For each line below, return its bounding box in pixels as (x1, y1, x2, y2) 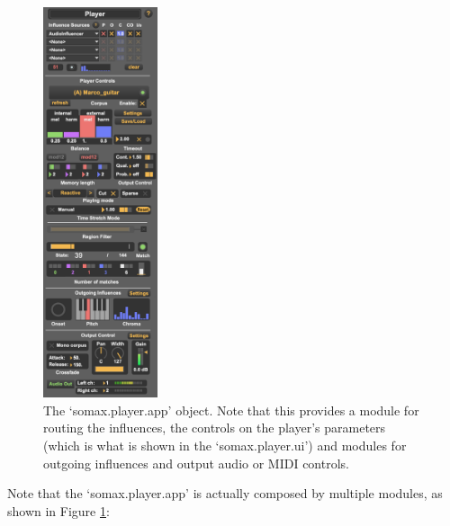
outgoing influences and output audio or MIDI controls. (43, 453, 349, 472)
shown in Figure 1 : (7, 501, 110, 520)
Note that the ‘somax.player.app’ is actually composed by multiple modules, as (7, 484, 443, 503)
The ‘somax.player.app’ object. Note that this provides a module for (43, 400, 419, 419)
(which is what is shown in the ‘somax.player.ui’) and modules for (43, 435, 407, 454)
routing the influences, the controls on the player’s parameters (43, 418, 386, 437)
